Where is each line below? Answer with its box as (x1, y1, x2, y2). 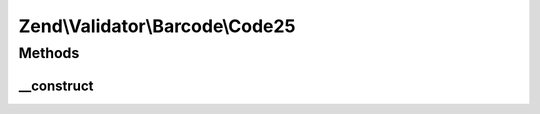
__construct (18, 77, 94, 94)
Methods (18, 44, 80, 62)
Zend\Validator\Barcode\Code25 (18, 15, 296, 37)
